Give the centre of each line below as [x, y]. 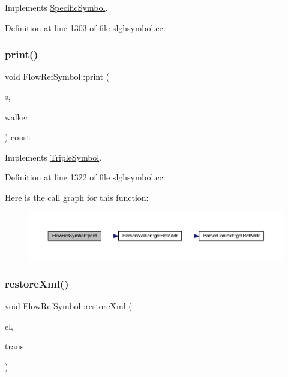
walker [17, 117]
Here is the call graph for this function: [77, 197]
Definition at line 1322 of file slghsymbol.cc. [85, 177]
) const [18, 137]
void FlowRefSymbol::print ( [57, 76]
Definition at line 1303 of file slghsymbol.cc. [85, 27]
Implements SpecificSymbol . [56, 7]
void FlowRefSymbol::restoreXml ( [68, 306]
